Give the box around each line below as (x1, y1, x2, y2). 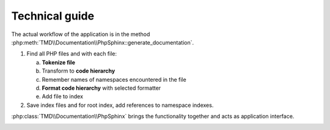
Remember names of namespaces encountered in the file (42, 76, 186, 83)
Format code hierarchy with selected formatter (42, 84, 161, 92)
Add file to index (42, 93, 84, 100)
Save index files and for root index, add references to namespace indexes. (26, 101, 214, 109)
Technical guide (11, 9, 95, 23)
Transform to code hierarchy (42, 67, 116, 74)
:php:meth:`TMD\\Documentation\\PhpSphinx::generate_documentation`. (11, 38, 194, 46)
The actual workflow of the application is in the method (11, 31, 150, 38)
